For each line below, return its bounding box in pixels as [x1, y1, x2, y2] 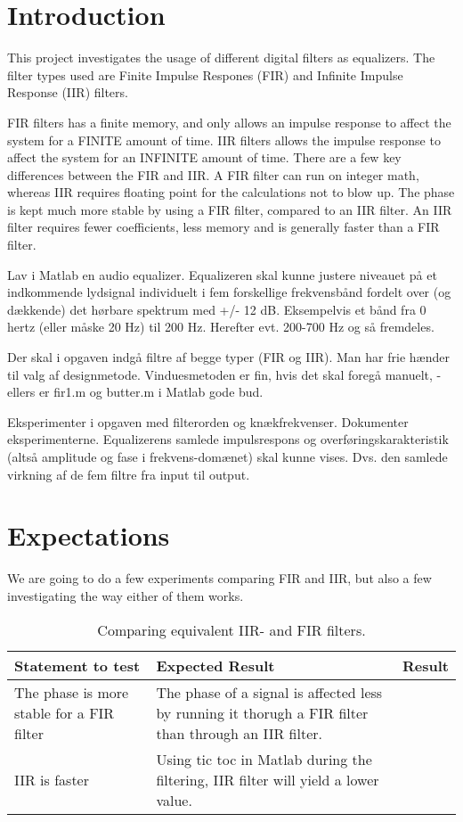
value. [156, 789, 192, 810]
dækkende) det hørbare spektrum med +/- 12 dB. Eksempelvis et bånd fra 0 [7, 300, 426, 318]
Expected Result [156, 654, 275, 676]
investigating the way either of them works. [7, 586, 244, 604]
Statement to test [14, 654, 141, 676]
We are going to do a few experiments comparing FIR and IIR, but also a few [7, 569, 432, 588]
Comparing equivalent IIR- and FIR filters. [97, 619, 366, 640]
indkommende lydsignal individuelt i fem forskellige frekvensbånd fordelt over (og [7, 283, 451, 301]
